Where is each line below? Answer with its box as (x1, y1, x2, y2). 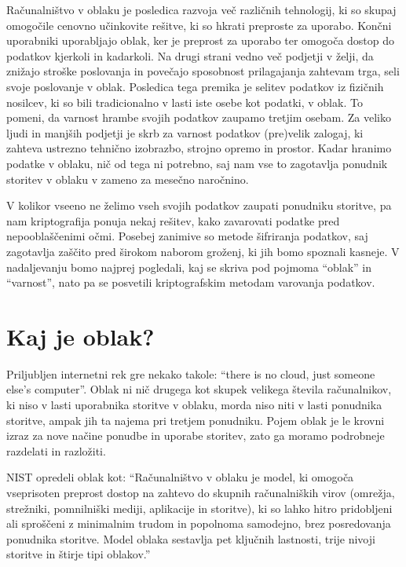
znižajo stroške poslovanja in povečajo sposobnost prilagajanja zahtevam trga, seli (6, 63, 400, 79)
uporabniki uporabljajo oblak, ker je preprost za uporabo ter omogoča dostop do (6, 32, 395, 49)
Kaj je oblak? (6, 320, 155, 352)
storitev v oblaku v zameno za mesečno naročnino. (6, 170, 249, 187)
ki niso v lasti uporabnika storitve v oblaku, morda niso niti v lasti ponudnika (6, 397, 382, 412)
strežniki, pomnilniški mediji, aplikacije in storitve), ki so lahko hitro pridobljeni (6, 499, 393, 516)
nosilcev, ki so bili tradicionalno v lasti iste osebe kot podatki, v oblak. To (6, 93, 363, 110)
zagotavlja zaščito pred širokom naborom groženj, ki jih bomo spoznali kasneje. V (6, 243, 400, 259)
